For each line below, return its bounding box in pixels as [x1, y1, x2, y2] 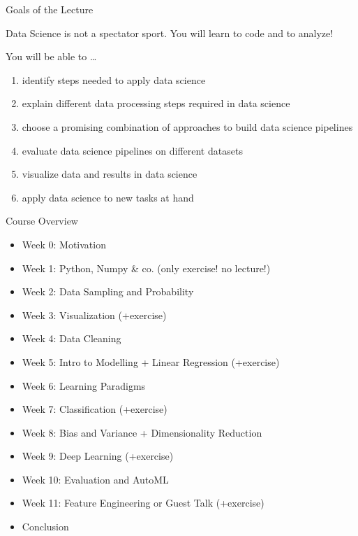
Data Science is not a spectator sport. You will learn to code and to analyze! [6, 25, 334, 40]
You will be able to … [6, 49, 97, 64]
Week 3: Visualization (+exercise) [22, 307, 167, 322]
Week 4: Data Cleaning [22, 331, 121, 346]
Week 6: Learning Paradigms [22, 378, 146, 393]
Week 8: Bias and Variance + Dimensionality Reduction [22, 425, 262, 439]
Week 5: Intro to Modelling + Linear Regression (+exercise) [22, 354, 280, 369]
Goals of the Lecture [6, 2, 94, 16]
